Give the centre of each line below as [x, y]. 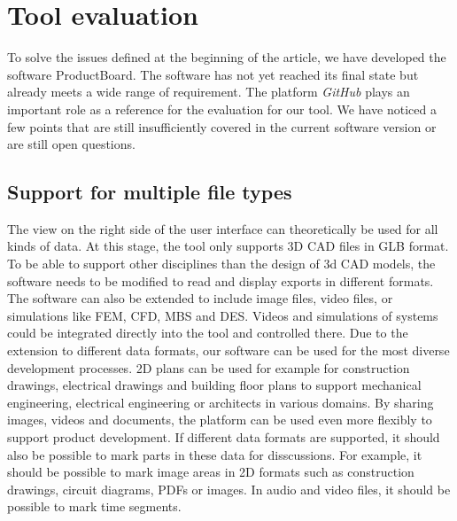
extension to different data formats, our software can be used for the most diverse [228, 350]
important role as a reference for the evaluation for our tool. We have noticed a [222, 109]
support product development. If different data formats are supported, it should [224, 437]
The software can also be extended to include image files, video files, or [200, 298]
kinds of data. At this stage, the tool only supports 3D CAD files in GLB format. [228, 246]
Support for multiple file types [150, 192]
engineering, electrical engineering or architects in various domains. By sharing [221, 402]
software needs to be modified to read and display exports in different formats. [221, 280]
